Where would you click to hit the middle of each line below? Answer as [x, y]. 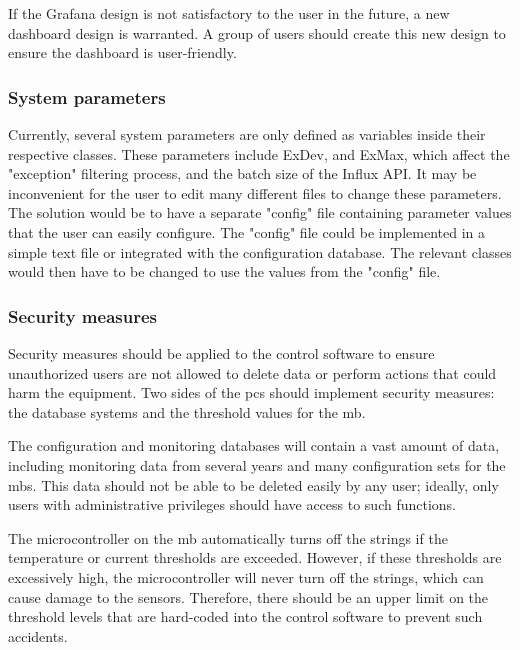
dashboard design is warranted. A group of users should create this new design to [257, 32]
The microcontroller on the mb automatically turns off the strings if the [228, 537]
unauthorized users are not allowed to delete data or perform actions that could [252, 372]
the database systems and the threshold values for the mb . [187, 411]
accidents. [38, 635]
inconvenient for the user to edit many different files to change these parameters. [255, 192]
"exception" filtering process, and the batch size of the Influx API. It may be [242, 173]
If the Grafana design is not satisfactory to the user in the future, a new [229, 13]
